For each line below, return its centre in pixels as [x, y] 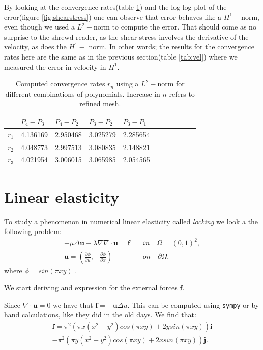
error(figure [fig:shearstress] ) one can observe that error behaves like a [113, 17]
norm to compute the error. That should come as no [175, 27]
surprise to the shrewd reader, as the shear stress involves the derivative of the [126, 36]
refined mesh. [100, 104]
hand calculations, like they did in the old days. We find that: [100, 315]
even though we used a [39, 27]
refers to [182, 93]
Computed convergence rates [60, 84]
